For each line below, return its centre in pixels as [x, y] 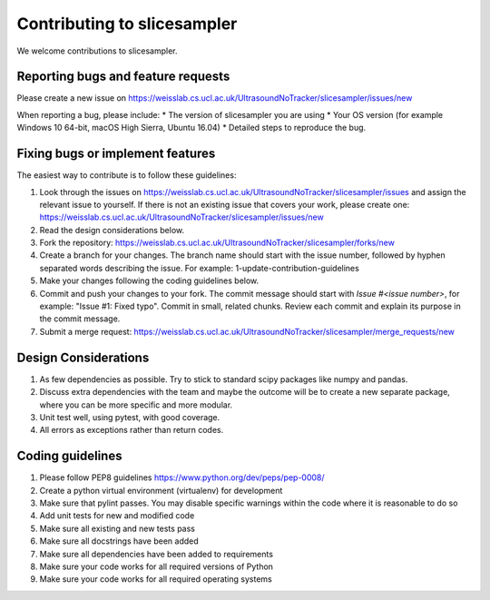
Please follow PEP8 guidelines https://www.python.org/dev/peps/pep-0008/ [182, 477]
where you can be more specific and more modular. [136, 405]
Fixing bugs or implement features [116, 154]
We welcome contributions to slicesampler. [97, 51]
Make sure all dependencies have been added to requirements [157, 554]
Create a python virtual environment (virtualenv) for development [161, 490]
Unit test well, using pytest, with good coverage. [130, 417]
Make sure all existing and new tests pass [117, 528]
